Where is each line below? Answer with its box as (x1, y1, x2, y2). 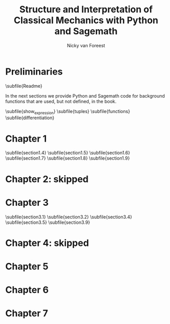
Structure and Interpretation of (19, 4, 153, 15)
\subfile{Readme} (5, 83, 42, 89)
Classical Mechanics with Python (13, 14, 159, 26)
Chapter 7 (5, 308, 49, 319)
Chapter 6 (5, 284, 49, 296)
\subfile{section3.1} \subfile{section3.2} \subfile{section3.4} (5, 214, 132, 220)
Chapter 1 (5, 132, 47, 144)
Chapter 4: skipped (5, 237, 89, 249)
